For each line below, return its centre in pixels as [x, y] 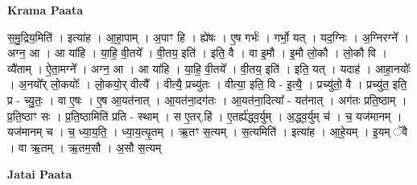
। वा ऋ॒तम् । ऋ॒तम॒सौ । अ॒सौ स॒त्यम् [85, 147]
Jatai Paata [40, 174]
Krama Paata [45, 10]
